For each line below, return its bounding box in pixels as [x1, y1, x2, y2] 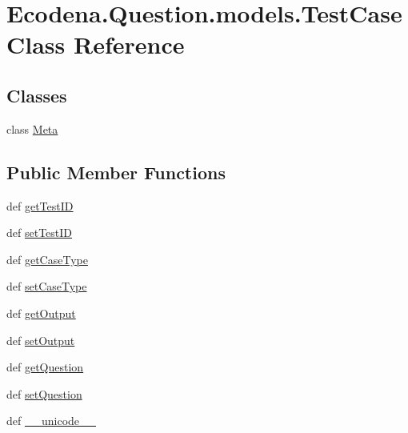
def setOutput [6, 331, 75, 348]
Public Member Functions [6, 159, 226, 184]
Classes [6, 82, 67, 107]
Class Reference [6, 28, 185, 61]
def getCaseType [6, 251, 88, 267]
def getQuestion [6, 359, 84, 375]
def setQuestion [6, 385, 82, 402]
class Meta [6, 120, 58, 137]
